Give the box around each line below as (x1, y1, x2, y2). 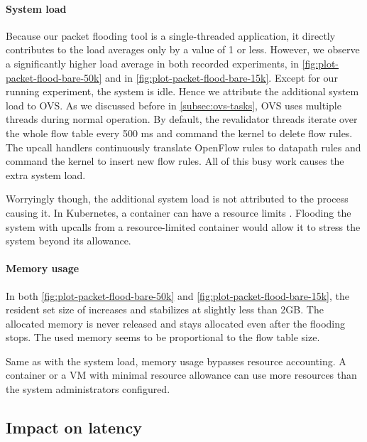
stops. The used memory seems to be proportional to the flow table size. (6, 330, 320, 345)
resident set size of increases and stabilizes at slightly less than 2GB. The (6, 302, 324, 317)
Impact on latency (6, 416, 142, 438)
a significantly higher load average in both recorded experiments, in (6, 55, 299, 70)
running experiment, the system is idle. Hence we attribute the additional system (6, 84, 359, 99)
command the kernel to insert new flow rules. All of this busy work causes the (6, 153, 344, 168)
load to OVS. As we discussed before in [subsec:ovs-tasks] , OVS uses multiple (6, 97, 341, 112)
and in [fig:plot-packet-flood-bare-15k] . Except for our (105, 70, 338, 85)
